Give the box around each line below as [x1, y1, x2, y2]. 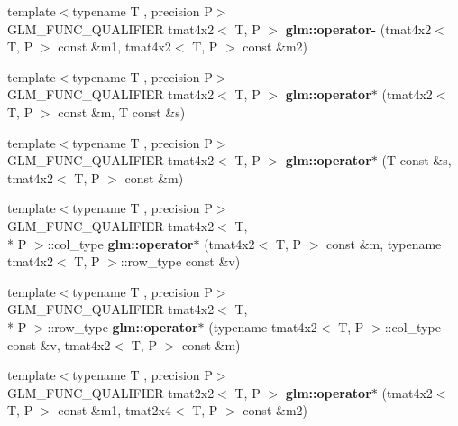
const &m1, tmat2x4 [58, 401, 171, 420]
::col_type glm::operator [47, 234, 194, 253]
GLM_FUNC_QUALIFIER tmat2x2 [7, 383, 215, 402]
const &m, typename [326, 234, 442, 253]
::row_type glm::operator [47, 317, 198, 336]
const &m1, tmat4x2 [58, 37, 171, 56]
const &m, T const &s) [58, 102, 186, 121]
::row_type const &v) [120, 252, 241, 271]
